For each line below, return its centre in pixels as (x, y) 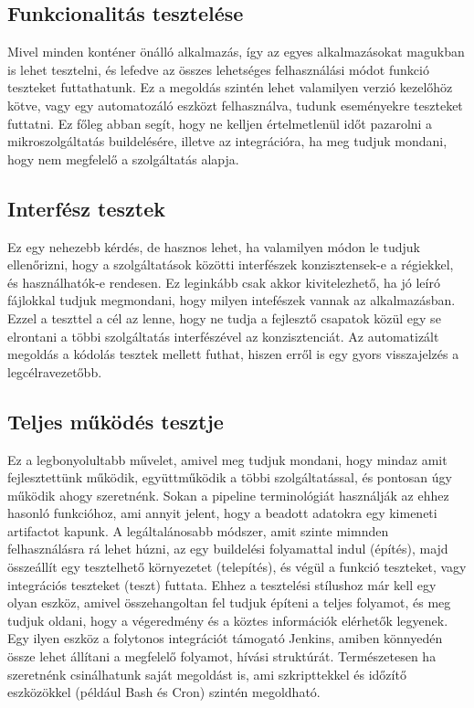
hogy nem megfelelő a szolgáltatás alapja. (123, 159)
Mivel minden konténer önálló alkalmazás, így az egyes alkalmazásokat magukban (236, 52)
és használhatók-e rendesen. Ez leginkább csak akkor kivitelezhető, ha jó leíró (224, 282)
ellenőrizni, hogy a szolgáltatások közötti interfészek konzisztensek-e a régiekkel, (231, 264)
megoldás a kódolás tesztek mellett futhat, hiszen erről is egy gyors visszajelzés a (233, 354)
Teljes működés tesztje (116, 421)
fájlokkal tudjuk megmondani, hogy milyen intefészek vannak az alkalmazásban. (232, 300)
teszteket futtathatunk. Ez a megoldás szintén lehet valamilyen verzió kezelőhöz (230, 87)
